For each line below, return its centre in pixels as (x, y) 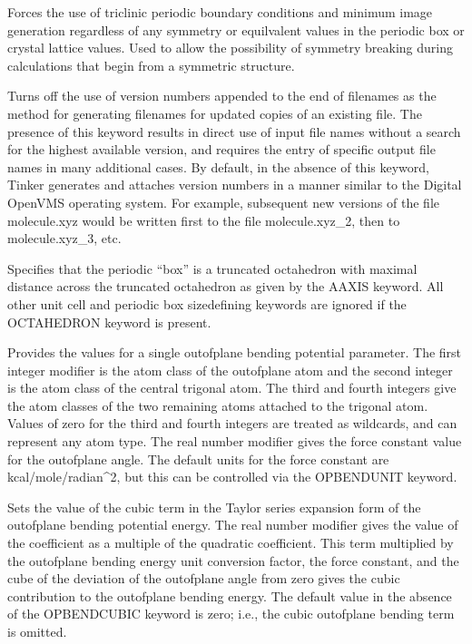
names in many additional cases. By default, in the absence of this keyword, (218, 166)
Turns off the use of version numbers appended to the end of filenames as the (222, 96)
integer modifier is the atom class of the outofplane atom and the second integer (230, 370)
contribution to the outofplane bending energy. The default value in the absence (230, 595)
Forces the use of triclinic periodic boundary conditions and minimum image (220, 12)
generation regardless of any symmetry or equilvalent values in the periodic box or (236, 29)
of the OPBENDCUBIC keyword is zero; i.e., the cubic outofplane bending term (231, 614)
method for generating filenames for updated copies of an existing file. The (215, 113)
